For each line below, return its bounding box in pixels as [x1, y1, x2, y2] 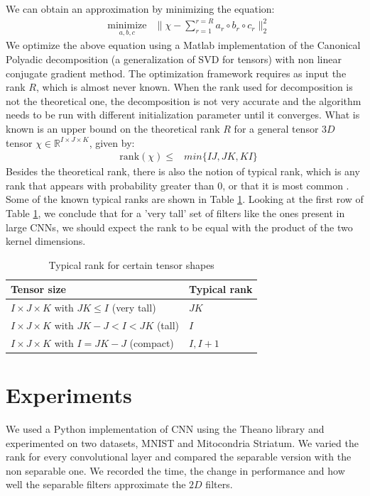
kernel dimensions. [6, 233, 86, 248]
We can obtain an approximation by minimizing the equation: [6, 1, 275, 16]
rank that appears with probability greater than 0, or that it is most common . [6, 177, 349, 192]
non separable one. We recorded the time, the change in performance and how [6, 463, 345, 478]
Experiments [6, 380, 132, 409]
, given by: [89, 135, 135, 150]
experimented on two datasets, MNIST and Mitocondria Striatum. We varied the [6, 435, 359, 450]
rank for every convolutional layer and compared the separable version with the [6, 449, 352, 464]
